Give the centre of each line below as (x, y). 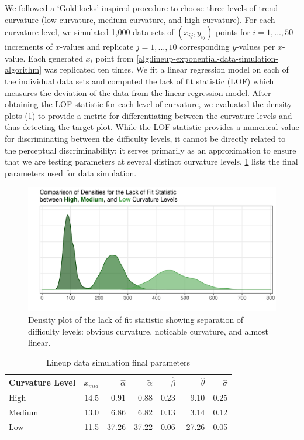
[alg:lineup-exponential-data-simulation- (207, 58)
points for (233, 32)
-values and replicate (97, 47)
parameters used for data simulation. (71, 173)
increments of (29, 47)
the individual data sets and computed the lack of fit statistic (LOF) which (139, 81)
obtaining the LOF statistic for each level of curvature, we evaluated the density (148, 104)
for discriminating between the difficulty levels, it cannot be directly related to (145, 138)
